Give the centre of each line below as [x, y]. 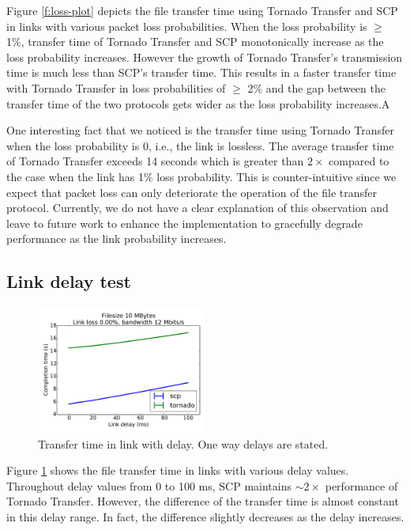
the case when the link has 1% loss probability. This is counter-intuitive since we [201, 176]
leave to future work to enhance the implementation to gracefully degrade [184, 223]
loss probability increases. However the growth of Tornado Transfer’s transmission [205, 57]
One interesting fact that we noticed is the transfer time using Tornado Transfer [201, 130]
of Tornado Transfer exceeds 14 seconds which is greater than [155, 161]
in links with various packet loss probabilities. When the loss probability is [187, 26]
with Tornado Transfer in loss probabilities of [116, 87]
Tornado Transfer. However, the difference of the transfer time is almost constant [203, 501]
